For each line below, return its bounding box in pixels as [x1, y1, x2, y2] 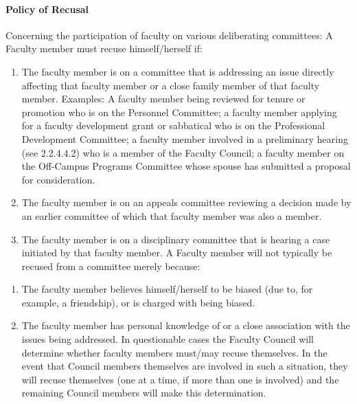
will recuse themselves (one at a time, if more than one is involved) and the [21, 372, 339, 386]
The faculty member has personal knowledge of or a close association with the [21, 318, 350, 333]
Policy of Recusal [5, 1, 89, 16]
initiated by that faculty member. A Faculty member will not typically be [21, 245, 332, 260]
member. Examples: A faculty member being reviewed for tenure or [21, 91, 306, 106]
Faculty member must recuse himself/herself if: [5, 41, 203, 56]
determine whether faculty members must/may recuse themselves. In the [21, 345, 327, 359]
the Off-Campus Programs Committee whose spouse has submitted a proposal [21, 159, 351, 173]
